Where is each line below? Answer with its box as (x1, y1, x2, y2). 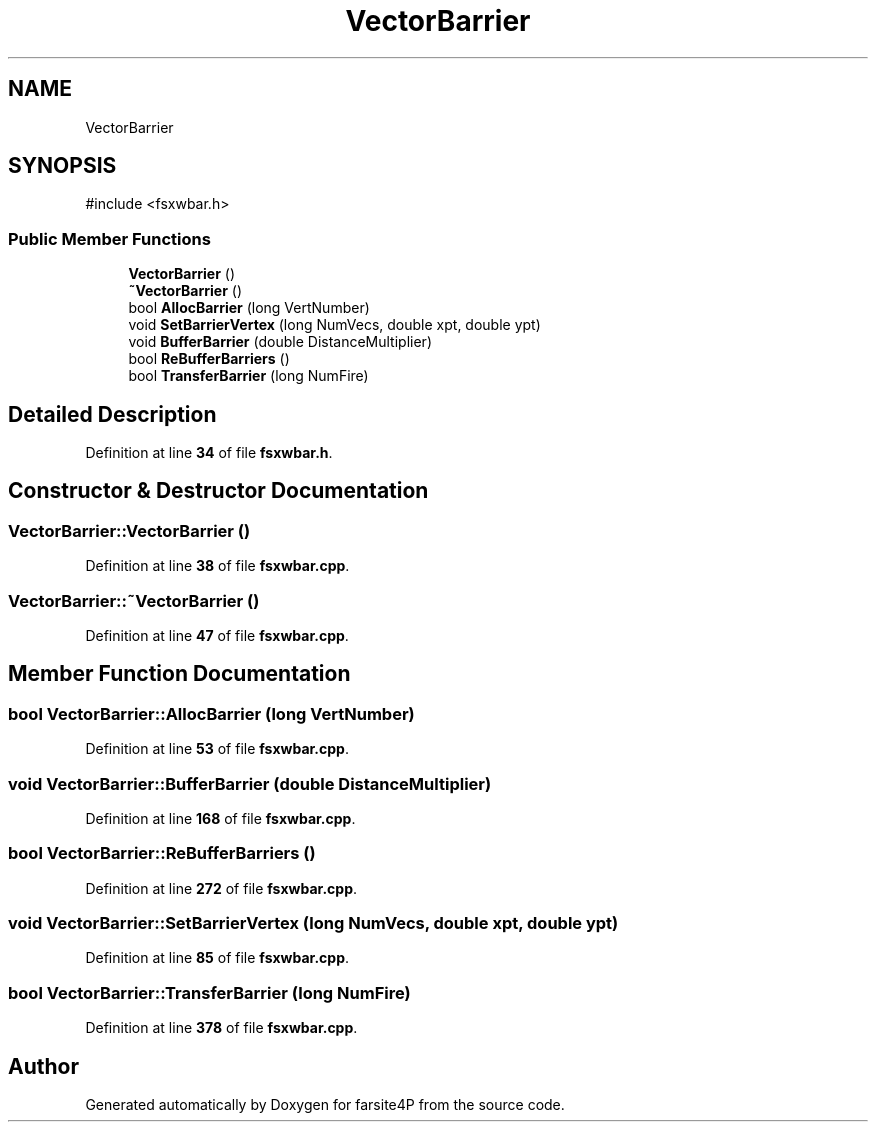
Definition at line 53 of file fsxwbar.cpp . (85, 740, 349, 758)
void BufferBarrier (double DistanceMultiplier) (128, 333, 432, 351)
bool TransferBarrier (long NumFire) (128, 367, 369, 385)
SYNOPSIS (8, 153, 117, 179)
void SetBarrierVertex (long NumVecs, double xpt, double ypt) (128, 316, 541, 334)
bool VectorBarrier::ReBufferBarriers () (8, 843, 316, 864)
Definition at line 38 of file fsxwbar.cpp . (85, 557, 350, 575)
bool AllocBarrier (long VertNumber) (128, 299, 370, 317)
